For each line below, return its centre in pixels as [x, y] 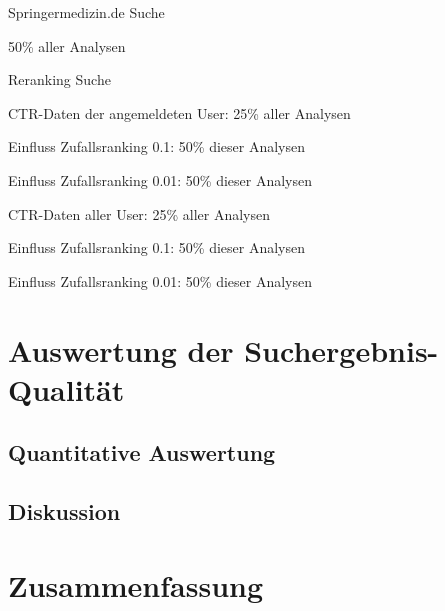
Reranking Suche [59, 79]
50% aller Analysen [67, 45]
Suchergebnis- [341, 349]
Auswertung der [121, 349]
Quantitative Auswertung [142, 452]
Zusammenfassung [136, 584]
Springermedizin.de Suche [86, 12]
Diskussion [64, 511]
